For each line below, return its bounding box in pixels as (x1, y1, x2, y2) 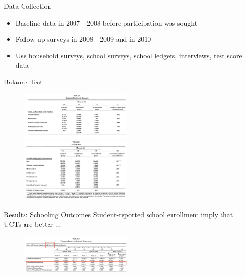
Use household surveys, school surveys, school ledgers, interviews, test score (15, 50, 242, 60)
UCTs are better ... (4, 219, 61, 229)
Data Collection (4, 1, 51, 11)
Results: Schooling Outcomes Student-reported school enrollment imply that (4, 209, 233, 219)
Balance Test (4, 76, 43, 86)
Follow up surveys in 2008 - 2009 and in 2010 (15, 34, 151, 44)
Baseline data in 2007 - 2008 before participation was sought (15, 17, 197, 28)
